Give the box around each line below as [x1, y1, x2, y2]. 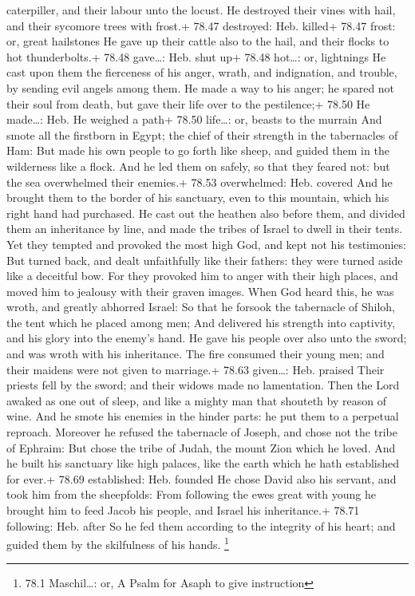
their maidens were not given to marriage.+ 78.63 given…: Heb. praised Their [6, 361, 385, 377]
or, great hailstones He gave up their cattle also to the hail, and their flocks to [6, 33, 389, 49]
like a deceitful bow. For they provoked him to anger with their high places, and [6, 267, 398, 284]
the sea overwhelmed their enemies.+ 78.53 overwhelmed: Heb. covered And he [6, 173, 393, 190]
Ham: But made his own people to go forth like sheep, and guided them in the [6, 142, 389, 159]
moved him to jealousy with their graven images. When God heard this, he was [6, 282, 394, 299]
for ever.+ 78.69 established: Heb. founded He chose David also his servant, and [6, 470, 397, 487]
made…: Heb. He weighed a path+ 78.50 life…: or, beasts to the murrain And [6, 111, 382, 128]
